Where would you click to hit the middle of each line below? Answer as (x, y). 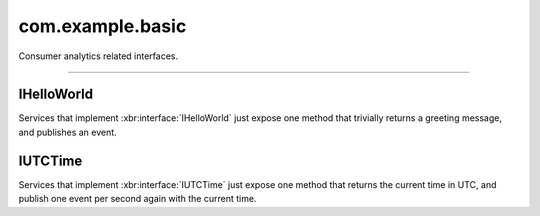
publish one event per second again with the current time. (137, 199)
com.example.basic (102, 26)
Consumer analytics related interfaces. (98, 56)
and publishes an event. (67, 132)
